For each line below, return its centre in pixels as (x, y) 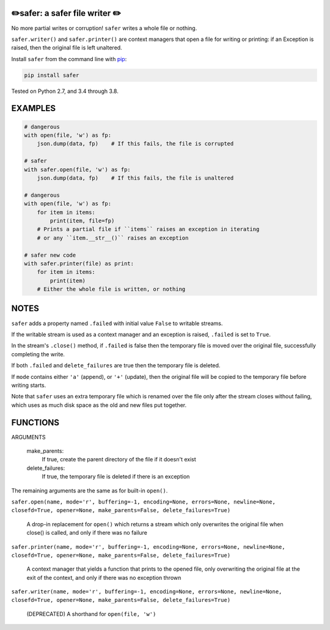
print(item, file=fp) (82, 221)
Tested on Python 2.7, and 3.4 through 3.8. (65, 91)
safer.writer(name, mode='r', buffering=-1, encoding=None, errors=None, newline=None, (147, 592)
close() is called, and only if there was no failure (87, 533)
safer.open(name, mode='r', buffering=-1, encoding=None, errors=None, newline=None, (144, 502)
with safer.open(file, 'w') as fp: (77, 169)
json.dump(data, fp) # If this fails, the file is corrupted (135, 144)
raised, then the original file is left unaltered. (67, 48)
